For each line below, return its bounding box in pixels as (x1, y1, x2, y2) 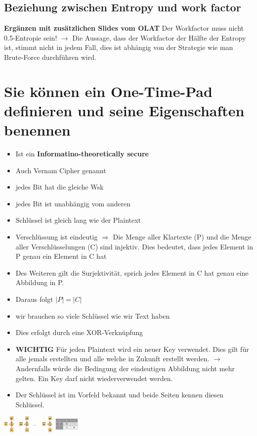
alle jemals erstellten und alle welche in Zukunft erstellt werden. (15, 353, 210, 364)
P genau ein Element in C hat (15, 251, 107, 261)
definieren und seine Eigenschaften (4, 100, 245, 120)
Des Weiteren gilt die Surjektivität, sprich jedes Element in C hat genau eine (15, 267, 249, 278)
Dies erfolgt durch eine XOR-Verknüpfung (15, 327, 143, 338)
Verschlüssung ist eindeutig (15, 232, 98, 242)
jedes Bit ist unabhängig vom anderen (15, 198, 130, 208)
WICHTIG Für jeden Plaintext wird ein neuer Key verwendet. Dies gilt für (15, 343, 249, 354)
